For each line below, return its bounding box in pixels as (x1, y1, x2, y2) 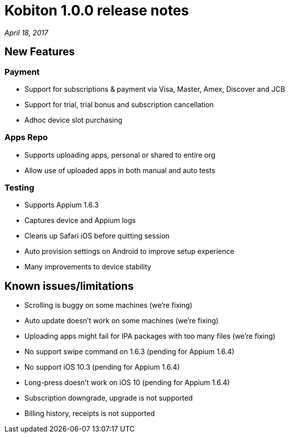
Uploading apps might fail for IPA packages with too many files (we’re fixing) (24, 332, 276, 341)
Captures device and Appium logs (24, 216, 136, 225)
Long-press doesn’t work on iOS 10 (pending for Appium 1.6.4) (24, 378, 230, 387)
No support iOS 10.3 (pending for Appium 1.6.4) (24, 363, 180, 372)
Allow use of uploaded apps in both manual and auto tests (24, 166, 216, 175)
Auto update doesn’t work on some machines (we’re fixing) (24, 316, 219, 325)
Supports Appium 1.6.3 (24, 201, 99, 210)
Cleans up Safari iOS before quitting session (24, 231, 170, 240)
